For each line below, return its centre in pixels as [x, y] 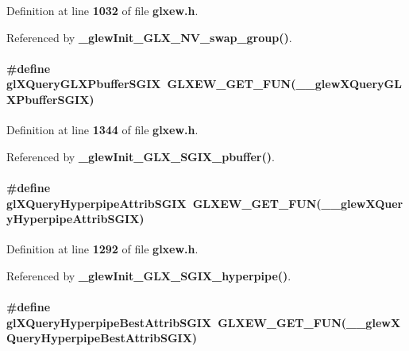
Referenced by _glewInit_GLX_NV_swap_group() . [149, 37]
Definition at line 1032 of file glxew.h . [102, 10]
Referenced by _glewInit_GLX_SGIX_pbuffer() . [141, 156]
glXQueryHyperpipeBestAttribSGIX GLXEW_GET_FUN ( [177, 322]
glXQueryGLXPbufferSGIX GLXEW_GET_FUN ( [151, 84]
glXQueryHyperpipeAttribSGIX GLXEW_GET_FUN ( [164, 203]
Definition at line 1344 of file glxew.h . [102, 130]
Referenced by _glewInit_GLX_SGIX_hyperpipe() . [149, 275]
